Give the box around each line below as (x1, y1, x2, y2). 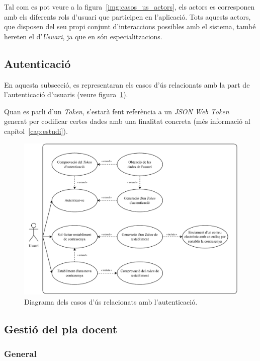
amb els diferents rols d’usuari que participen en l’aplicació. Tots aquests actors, (4, 11, 251, 22)
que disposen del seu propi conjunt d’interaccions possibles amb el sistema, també (4, 21, 256, 32)
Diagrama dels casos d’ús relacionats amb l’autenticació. (24, 296, 198, 307)
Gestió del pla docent (4, 321, 118, 336)
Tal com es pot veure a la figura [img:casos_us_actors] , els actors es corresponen (4, 2, 255, 12)
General (4, 347, 37, 360)
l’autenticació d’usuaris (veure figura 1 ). (4, 89, 128, 100)
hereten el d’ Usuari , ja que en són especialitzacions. (4, 31, 162, 41)
